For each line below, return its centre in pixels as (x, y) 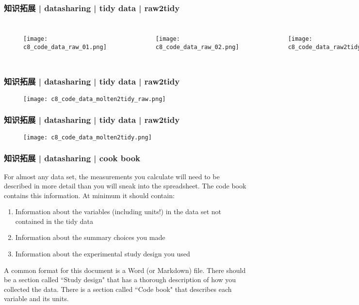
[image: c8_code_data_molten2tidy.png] (88, 137)
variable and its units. (36, 298)
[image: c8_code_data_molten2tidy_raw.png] (95, 99)
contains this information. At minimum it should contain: (89, 195)
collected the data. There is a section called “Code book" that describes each (118, 289)
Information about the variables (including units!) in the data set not (118, 212)
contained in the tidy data (54, 221)
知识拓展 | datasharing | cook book (72, 158)
